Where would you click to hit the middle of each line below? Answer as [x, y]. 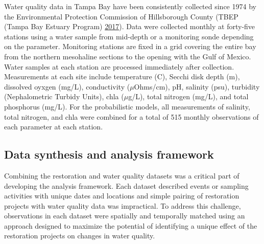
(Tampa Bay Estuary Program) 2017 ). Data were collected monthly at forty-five [130, 26]
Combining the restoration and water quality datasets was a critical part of [122, 175]
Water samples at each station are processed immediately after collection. [119, 66]
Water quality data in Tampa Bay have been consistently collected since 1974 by [130, 6]
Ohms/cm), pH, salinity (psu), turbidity [197, 86]
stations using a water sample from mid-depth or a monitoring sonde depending [129, 36]
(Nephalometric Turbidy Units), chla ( [64, 96]
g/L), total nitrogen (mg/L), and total [188, 96]
